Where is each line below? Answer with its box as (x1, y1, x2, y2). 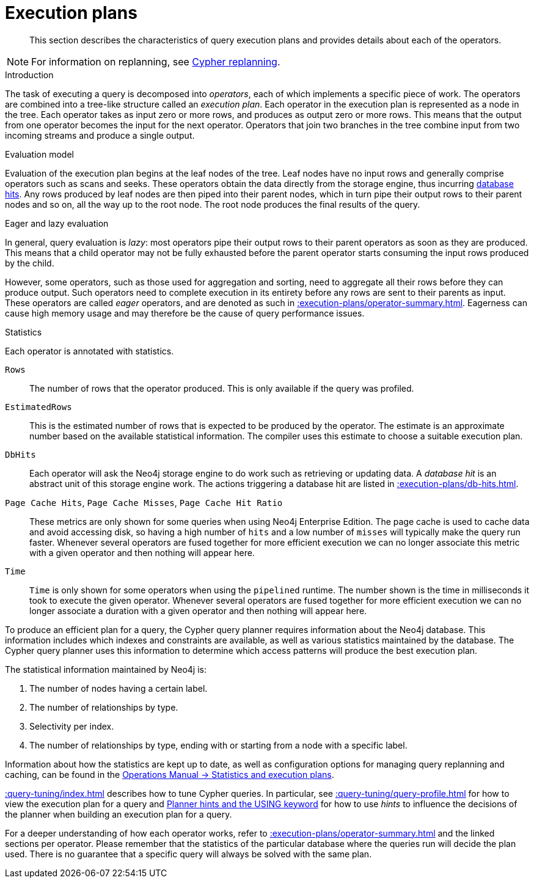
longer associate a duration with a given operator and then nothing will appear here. (29, 605, 367, 616)
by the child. (5, 257, 54, 268)
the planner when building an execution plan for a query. (5, 808, 232, 819)
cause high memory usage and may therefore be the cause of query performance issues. (5, 307, 365, 318)
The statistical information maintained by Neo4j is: (5, 664, 207, 675)
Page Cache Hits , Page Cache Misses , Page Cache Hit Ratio (5, 497, 283, 508)
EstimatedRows (5, 401, 72, 412)
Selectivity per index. (29, 720, 114, 731)
